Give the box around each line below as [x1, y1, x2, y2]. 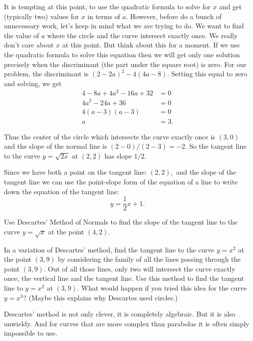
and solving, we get [4, 78, 62, 88]
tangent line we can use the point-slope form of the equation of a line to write [4, 177, 238, 186]
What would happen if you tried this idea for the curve [81, 282, 247, 293]
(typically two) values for [4, 11, 79, 21]
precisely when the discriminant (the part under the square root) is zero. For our [4, 59, 247, 69]
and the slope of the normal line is [4, 141, 107, 151]
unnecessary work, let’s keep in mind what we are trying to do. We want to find [4, 21, 244, 31]
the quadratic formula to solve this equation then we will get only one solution [4, 49, 240, 59]
